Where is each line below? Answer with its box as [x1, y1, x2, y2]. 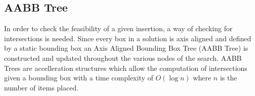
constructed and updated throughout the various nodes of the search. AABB [4, 52, 242, 63]
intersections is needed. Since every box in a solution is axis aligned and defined [4, 33, 251, 43]
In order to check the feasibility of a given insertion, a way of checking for [4, 23, 233, 34]
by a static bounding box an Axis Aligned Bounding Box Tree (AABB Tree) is [4, 43, 248, 53]
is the [220, 72, 237, 83]
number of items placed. [4, 82, 79, 92]
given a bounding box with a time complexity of [4, 72, 153, 83]
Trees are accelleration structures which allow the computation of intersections [4, 62, 247, 73]
